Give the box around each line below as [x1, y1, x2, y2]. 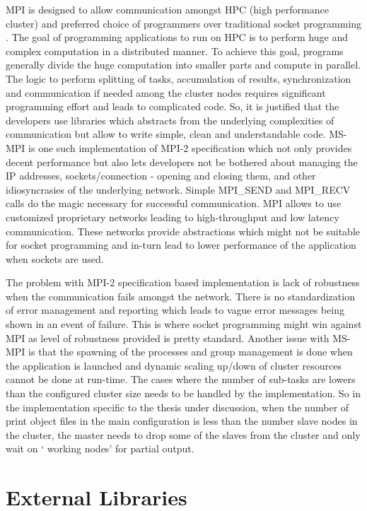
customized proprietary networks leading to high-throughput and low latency [6, 209, 339, 224]
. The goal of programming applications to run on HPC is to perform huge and [6, 30, 348, 45]
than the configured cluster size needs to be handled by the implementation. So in [6, 386, 361, 401]
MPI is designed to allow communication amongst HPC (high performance [6, 2, 329, 16]
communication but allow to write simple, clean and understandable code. [6, 127, 326, 141]
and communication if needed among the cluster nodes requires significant [6, 85, 326, 100]
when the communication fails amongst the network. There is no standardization [6, 288, 355, 303]
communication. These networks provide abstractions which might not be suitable [6, 223, 360, 238]
